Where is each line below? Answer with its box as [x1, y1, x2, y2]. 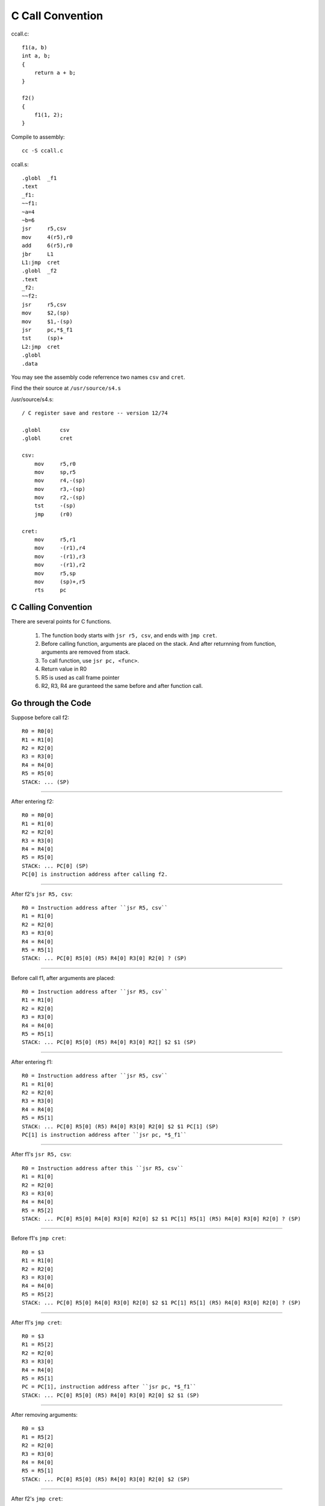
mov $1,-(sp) [22, 318, 73, 325]
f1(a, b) [22, 44, 48, 51]
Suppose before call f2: [11, 714, 69, 721]
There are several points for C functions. [11, 618, 111, 625]
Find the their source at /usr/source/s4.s [11, 384, 122, 392]
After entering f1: [11, 1058, 53, 1066]
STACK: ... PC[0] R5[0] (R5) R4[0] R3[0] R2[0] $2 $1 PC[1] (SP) [22, 1123, 219, 1129]
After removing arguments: [11, 1411, 78, 1419]
